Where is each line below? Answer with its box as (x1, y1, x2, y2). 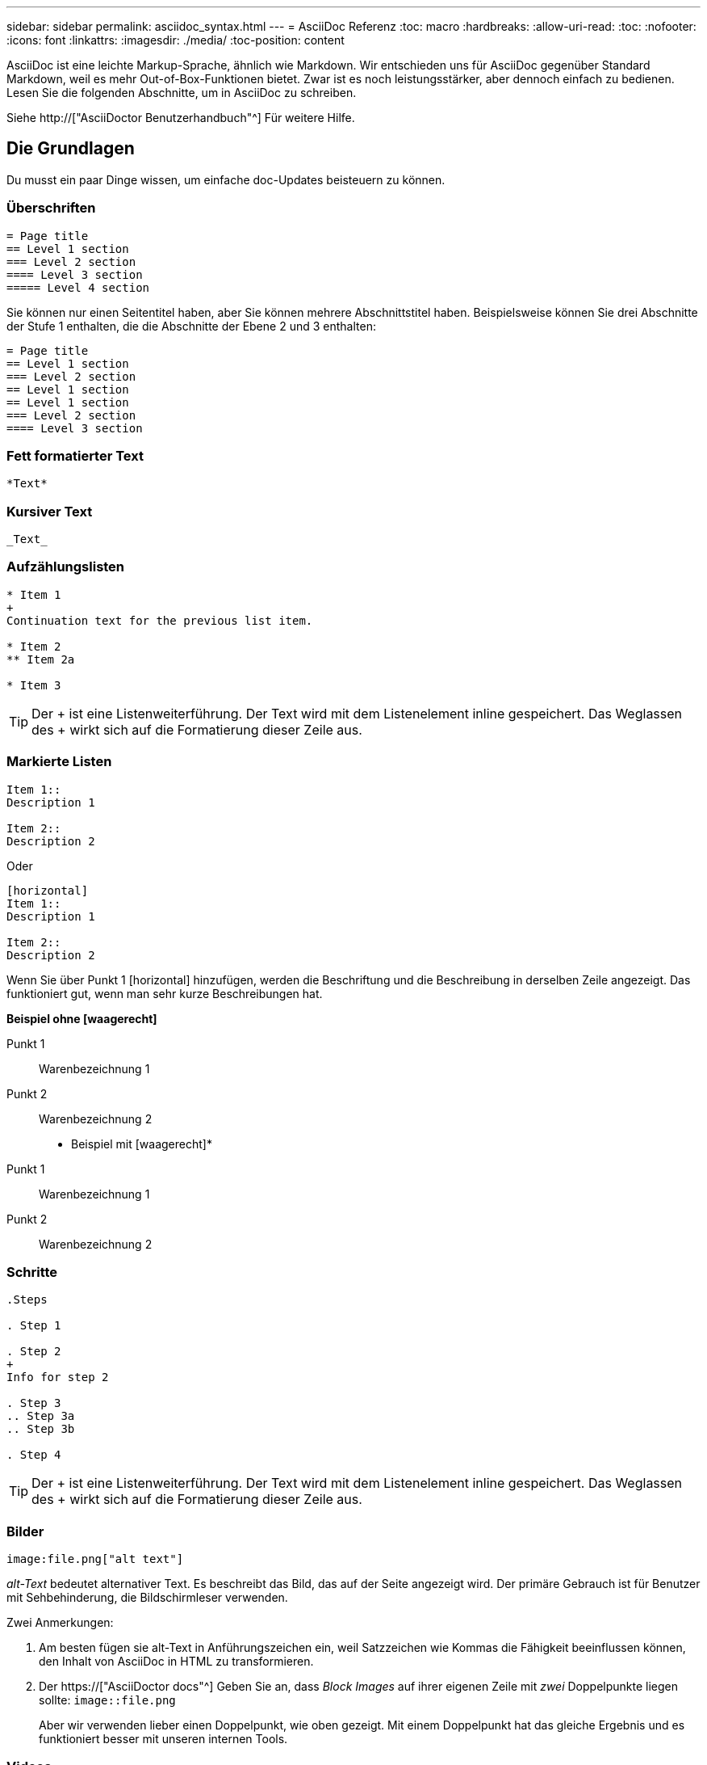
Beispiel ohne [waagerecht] (6, 1011, 157, 1026)
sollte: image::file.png (39, 1693, 176, 1708)
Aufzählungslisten (6, 558, 125, 575)
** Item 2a (6, 652, 75, 666)
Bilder (6, 1523, 44, 1540)
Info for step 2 (6, 1371, 109, 1384)
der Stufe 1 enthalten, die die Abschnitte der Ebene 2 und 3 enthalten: (6, 318, 376, 333)
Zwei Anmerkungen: (6, 1615, 114, 1630)
